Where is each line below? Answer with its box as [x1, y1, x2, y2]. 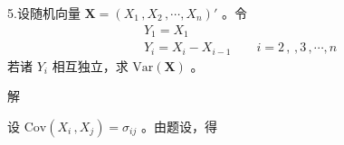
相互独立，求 [52, 56, 129, 75]
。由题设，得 [140, 116, 217, 135]
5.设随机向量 [7, 4, 81, 22]
